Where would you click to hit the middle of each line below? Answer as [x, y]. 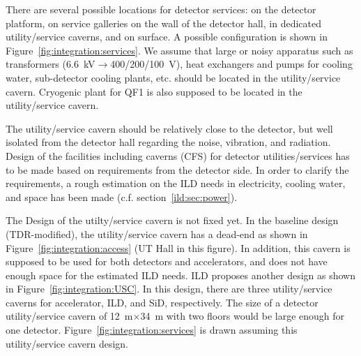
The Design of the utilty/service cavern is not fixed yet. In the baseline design [172, 220]
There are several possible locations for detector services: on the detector [161, 9]
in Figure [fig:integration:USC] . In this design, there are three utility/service [169, 289]
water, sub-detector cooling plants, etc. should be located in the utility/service [173, 77]
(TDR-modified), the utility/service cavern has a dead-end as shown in [157, 233]
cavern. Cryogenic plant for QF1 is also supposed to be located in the [154, 91]
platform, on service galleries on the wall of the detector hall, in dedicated [163, 23]
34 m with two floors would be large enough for [243, 316]
